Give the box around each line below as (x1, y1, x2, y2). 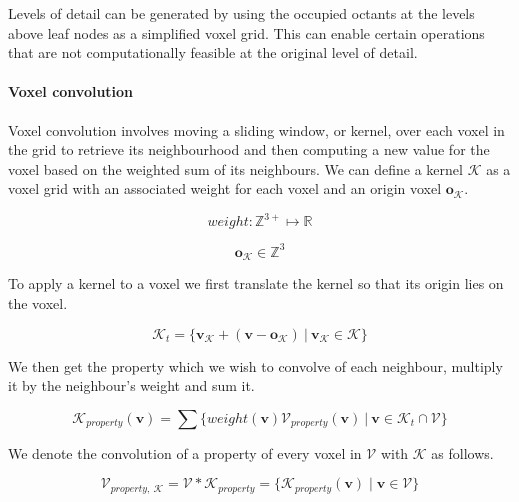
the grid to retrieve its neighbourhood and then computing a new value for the (8, 139, 490, 160)
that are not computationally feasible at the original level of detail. (8, 42, 418, 63)
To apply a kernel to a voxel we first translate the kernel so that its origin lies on (8, 273, 504, 294)
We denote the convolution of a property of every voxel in (8, 442, 362, 463)
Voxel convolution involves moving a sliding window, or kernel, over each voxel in (8, 119, 505, 140)
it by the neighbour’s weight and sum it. (8, 375, 255, 396)
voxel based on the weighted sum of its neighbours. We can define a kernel (8, 158, 463, 179)
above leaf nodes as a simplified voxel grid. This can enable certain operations (8, 22, 485, 43)
